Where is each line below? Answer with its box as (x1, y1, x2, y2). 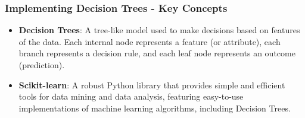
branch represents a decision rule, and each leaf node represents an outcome (18, 47, 295, 59)
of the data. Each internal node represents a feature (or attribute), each (18, 35, 281, 47)
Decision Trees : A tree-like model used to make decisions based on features (18, 24, 300, 36)
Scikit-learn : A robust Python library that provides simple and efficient (18, 78, 285, 91)
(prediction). (18, 59, 65, 71)
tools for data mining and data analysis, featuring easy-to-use (18, 90, 244, 103)
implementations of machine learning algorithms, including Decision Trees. (18, 101, 291, 114)
